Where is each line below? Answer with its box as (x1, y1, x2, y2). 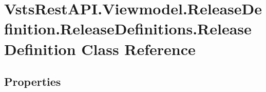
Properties (4, 73, 61, 89)
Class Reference (81, 38, 196, 59)
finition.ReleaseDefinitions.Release (4, 18, 252, 39)
